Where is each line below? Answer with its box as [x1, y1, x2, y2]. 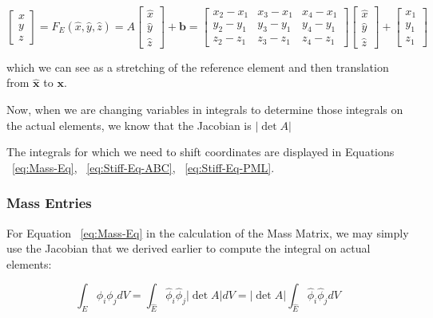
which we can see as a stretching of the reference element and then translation [6, 58, 389, 75]
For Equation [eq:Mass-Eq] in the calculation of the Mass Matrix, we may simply [6, 224, 409, 241]
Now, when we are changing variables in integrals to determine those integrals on [6, 100, 403, 117]
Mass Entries [6, 193, 92, 213]
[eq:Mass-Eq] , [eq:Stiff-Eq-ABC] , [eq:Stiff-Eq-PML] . [12, 159, 275, 175]
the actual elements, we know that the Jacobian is [6, 116, 252, 133]
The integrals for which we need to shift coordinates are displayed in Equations [6, 143, 395, 160]
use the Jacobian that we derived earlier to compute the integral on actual [6, 240, 371, 257]
